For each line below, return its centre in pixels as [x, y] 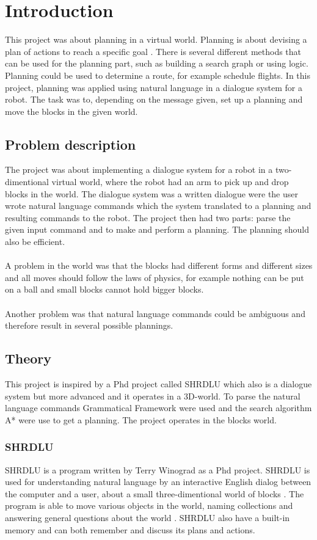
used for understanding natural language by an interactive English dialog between [158, 482]
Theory [28, 358]
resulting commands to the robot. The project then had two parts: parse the [148, 217]
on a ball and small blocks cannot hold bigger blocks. [104, 289]
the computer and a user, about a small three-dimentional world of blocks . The [155, 493]
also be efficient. [35, 242]
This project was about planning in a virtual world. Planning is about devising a [156, 39]
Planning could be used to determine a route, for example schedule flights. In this [158, 75]
